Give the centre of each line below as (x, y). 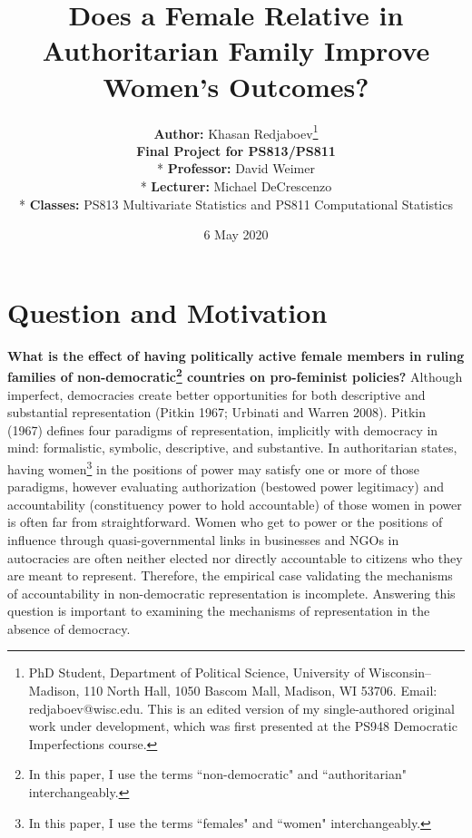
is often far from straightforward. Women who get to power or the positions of (225, 522)
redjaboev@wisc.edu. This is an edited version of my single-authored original (241, 708)
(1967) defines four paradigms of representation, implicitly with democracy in (223, 429)
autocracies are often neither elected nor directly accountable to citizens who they (235, 557)
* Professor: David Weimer (236, 168)
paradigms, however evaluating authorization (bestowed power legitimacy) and (226, 487)
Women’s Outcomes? (236, 86)
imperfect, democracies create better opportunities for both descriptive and (216, 394)
